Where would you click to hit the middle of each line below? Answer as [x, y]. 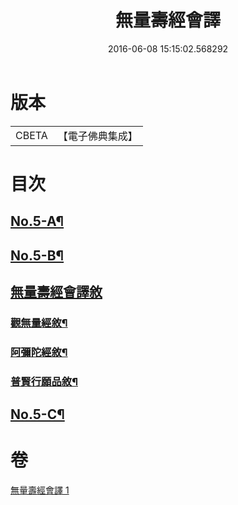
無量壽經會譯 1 [40, 490]
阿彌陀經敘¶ [39, 352]
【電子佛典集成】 [97, 136]
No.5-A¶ [37, 221]
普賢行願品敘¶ [44, 381]
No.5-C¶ [37, 414]
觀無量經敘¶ [39, 323]
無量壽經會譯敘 [56, 292]
